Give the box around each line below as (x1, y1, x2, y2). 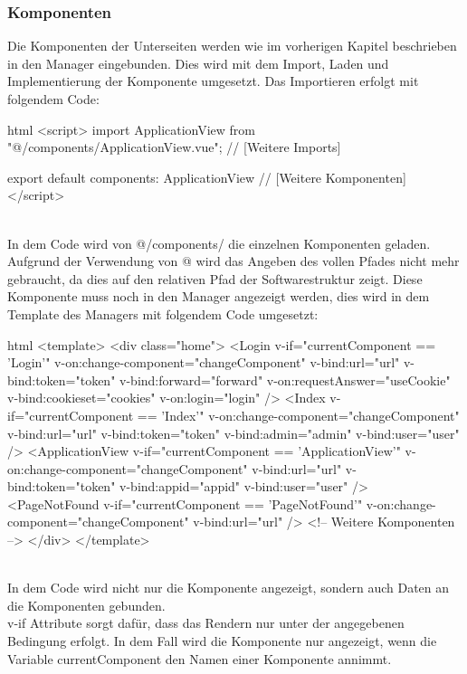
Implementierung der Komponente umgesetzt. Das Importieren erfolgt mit (7, 71, 419, 90)
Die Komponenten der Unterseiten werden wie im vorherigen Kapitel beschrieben (7, 36, 457, 55)
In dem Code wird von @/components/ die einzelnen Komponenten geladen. (7, 233, 431, 252)
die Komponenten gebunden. (7, 595, 166, 614)
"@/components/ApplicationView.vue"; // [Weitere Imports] (7, 138, 341, 157)
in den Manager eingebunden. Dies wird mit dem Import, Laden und (7, 53, 389, 72)
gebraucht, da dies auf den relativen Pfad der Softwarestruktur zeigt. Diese (7, 269, 423, 288)
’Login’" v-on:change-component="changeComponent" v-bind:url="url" (7, 353, 400, 372)
